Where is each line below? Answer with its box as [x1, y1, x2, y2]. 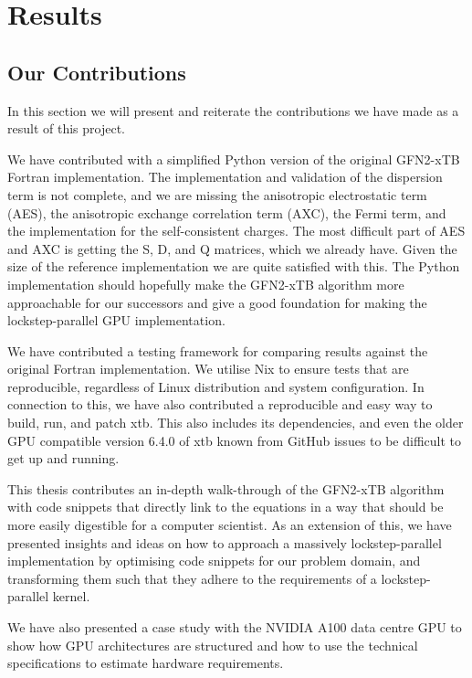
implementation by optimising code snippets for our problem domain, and [7, 551, 421, 570]
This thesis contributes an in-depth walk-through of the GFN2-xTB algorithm [7, 479, 445, 498]
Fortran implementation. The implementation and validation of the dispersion [7, 167, 443, 186]
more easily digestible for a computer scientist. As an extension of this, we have [7, 515, 452, 535]
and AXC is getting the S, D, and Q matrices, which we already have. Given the [7, 238, 457, 258]
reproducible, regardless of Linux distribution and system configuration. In [7, 376, 425, 396]
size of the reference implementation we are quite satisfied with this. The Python [7, 257, 460, 276]
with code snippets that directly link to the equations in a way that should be [7, 497, 444, 516]
